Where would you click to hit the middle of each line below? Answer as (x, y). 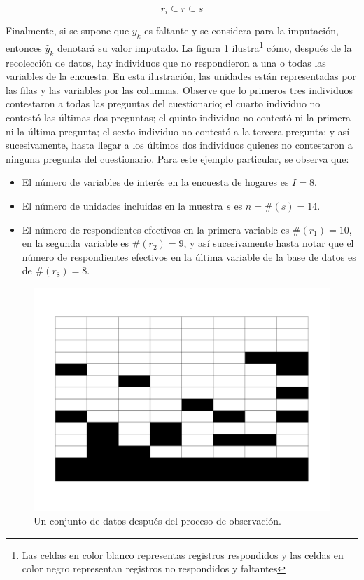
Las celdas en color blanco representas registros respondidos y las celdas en (183, 554)
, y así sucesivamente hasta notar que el (269, 243)
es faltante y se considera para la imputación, (241, 31)
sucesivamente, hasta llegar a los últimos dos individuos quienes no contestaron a (179, 145)
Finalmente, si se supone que (68, 31)
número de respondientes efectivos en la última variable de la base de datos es (189, 256)
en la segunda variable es (76, 243)
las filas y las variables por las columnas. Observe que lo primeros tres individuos (180, 89)
